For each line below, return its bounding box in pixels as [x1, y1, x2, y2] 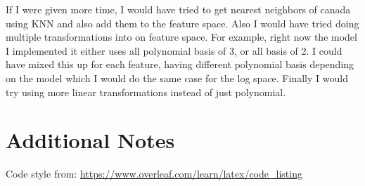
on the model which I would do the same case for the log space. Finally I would [6, 70, 348, 85]
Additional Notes [6, 126, 175, 154]
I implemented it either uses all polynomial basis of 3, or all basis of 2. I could [6, 43, 342, 58]
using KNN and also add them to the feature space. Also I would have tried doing [6, 15, 359, 30]
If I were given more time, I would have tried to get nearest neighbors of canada [6, 2, 351, 16]
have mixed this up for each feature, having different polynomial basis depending [6, 57, 354, 72]
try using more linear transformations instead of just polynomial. [6, 84, 286, 99]
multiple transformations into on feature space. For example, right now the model [6, 29, 357, 44]
